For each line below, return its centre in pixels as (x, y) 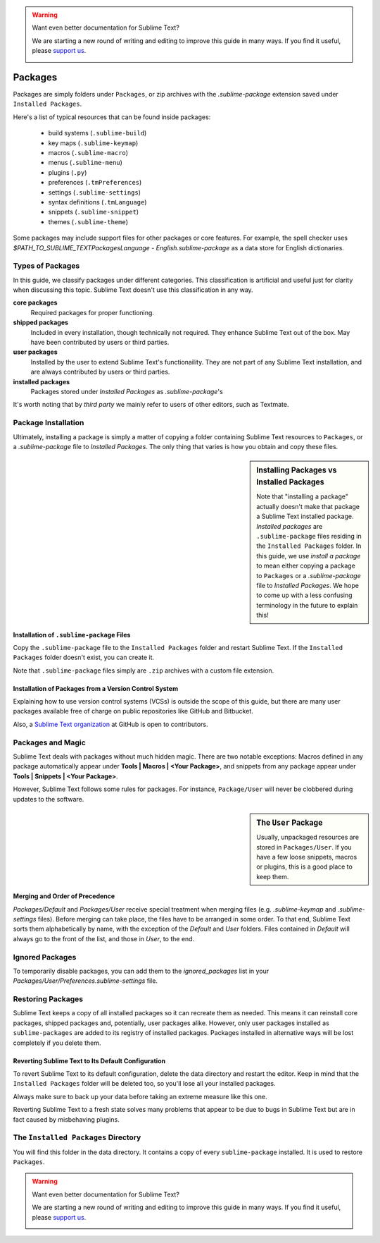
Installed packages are (290, 526)
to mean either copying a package (306, 566)
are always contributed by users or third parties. (100, 372)
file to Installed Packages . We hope (308, 585)
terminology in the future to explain (307, 605)
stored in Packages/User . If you (304, 847)
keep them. (273, 876)
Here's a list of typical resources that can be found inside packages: (112, 117)
